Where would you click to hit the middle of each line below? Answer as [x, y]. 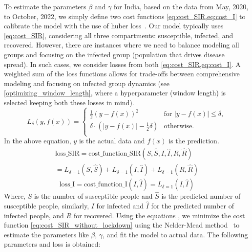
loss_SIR [67, 154]
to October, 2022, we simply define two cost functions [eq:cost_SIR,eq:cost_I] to [125, 16]
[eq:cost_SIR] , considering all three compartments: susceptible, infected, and [119, 35]
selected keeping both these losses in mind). [69, 102]
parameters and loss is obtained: [52, 244]
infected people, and [34, 215]
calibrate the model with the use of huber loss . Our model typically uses [114, 26]
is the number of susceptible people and [93, 196]
